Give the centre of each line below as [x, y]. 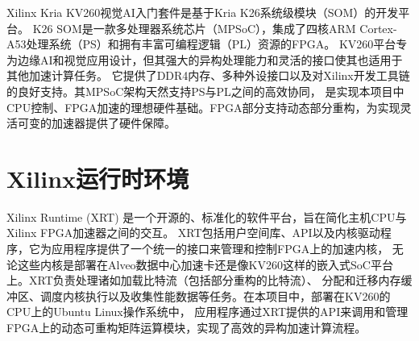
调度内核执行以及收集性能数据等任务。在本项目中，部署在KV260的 [215, 295]
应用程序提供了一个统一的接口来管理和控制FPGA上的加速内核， [220, 249]
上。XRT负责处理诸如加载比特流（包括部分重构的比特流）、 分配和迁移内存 [204, 280]
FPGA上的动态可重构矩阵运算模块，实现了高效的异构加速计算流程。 [187, 328]
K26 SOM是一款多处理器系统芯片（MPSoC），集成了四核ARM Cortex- [215, 28]
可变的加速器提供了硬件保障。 [96, 123]
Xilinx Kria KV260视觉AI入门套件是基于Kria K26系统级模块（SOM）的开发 [203, 12]
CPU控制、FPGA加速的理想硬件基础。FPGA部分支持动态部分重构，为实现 [203, 107]
